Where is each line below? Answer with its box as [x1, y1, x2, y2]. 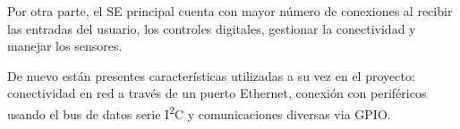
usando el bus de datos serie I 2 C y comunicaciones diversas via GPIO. [7, 101, 391, 123]
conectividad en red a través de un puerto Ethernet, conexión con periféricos [7, 84, 427, 102]
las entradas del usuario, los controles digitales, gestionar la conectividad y [7, 19, 416, 37]
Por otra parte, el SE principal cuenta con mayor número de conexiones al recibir [7, 2, 453, 20]
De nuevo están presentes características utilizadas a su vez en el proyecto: [7, 66, 415, 85]
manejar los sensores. [7, 36, 123, 55]
